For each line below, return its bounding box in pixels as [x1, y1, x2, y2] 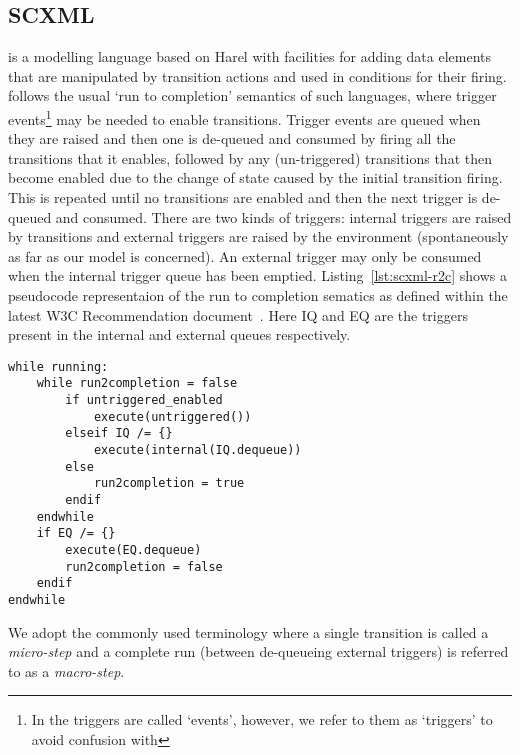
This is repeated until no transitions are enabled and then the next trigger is [8, 187, 478, 208]
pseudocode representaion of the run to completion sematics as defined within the [8, 284, 508, 305]
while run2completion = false [36, 376, 238, 391]
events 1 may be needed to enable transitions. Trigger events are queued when [8, 105, 481, 129]
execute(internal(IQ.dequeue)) [93, 443, 302, 458]
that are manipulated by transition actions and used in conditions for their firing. [8, 65, 507, 86]
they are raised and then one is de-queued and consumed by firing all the [8, 128, 456, 149]
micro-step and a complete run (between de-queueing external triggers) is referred [8, 641, 509, 662]
